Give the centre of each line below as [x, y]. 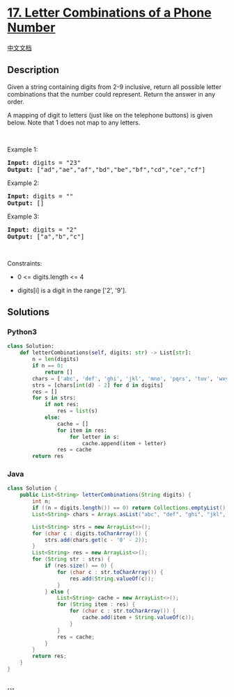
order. [16, 102]
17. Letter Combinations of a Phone [109, 13]
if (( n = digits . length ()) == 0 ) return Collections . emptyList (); [131, 508]
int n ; [42, 502]
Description [33, 70]
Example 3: [23, 216]
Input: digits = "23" [44, 162]
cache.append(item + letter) [124, 443]
